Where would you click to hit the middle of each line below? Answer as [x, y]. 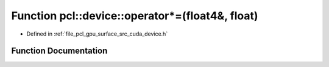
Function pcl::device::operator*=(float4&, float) [135, 16]
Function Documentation [59, 51]
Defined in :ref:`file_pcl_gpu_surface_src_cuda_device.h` [97, 34]
